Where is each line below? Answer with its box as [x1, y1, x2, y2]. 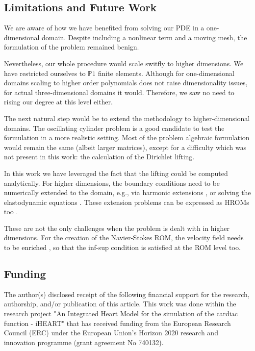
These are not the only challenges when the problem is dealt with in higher [4, 223, 229, 233]
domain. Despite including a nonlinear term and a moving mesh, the [42, 32, 247, 42]
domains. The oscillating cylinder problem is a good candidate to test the [4, 123, 225, 133]
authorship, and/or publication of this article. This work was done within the [4, 299, 236, 309]
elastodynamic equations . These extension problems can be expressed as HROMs [4, 197, 249, 207]
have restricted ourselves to [4, 68, 86, 78]
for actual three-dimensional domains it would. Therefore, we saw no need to [4, 87, 234, 97]
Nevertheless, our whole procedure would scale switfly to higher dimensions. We [4, 58, 244, 68]
